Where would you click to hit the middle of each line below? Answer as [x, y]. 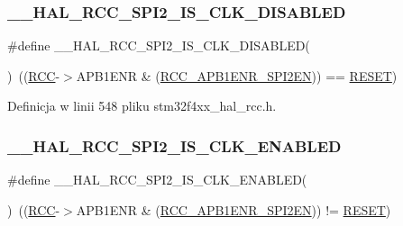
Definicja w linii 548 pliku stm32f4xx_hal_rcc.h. [142, 106]
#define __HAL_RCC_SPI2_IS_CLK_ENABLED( [157, 180]
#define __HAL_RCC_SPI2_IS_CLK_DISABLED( [159, 45]
